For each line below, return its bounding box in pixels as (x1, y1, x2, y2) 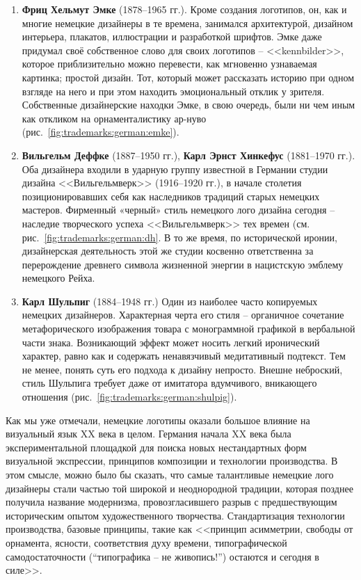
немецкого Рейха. (22, 271, 95, 285)
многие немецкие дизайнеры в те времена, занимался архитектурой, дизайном (22, 15, 353, 30)
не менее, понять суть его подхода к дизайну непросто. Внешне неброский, (22, 362, 343, 376)
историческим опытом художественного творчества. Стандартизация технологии (6, 508, 345, 522)
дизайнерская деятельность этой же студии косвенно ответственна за (22, 243, 314, 258)
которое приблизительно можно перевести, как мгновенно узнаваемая (22, 56, 317, 71)
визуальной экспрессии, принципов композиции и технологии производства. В (6, 453, 338, 468)
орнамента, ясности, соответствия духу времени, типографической (6, 535, 287, 549)
